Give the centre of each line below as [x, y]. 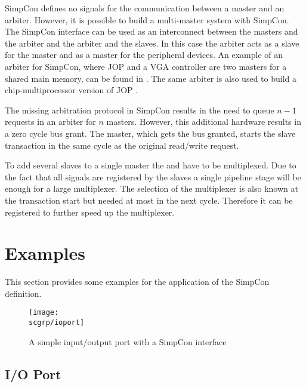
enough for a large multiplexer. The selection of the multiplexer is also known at [152, 188]
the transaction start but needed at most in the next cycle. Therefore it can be [149, 200]
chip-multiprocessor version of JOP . [72, 90]
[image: [44, 313]
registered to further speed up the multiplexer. [90, 212]
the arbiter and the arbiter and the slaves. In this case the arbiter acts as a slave [152, 43]
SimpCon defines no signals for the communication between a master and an [145, 8]
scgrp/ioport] [57, 323]
